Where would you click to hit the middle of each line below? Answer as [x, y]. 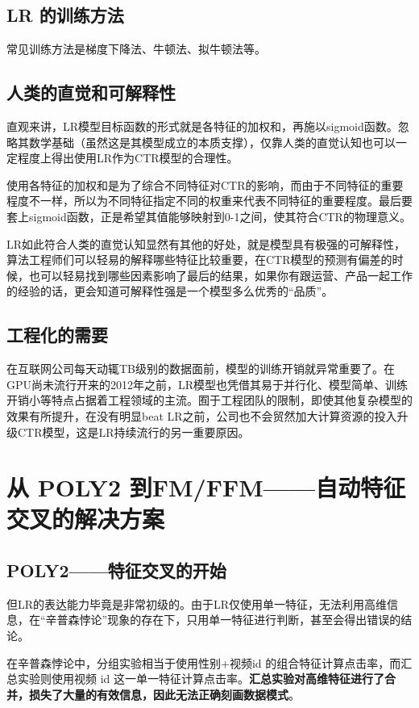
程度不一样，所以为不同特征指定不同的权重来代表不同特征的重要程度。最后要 [209, 201]
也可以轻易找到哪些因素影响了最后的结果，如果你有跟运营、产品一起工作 [220, 275]
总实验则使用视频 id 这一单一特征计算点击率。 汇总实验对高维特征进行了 [195, 679]
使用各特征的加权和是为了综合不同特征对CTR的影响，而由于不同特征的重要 [205, 184]
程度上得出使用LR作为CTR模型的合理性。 [128, 158]
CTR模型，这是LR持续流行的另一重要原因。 [133, 432]
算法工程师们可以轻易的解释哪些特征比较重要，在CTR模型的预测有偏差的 [199, 260]
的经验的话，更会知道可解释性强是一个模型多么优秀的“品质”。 [170, 291]
